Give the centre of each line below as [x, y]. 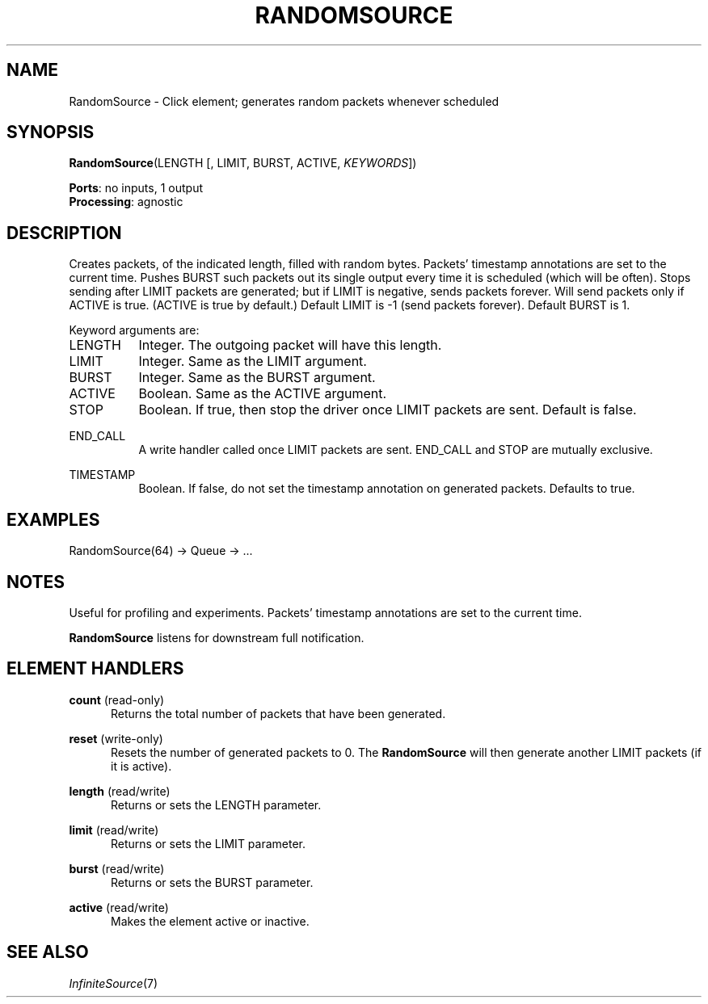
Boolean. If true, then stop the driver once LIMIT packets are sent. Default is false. [388, 410]
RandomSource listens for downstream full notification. [217, 637]
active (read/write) [119, 907]
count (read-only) [117, 699]
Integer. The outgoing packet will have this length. [290, 345]
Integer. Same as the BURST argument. [257, 378]
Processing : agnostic [126, 202]
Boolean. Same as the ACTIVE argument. [263, 394]
